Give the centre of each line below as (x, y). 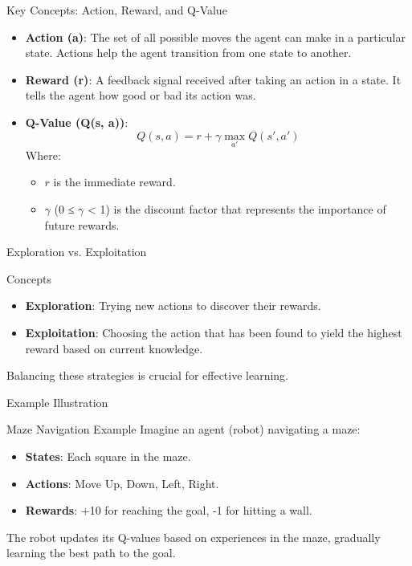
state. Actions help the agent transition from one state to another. (188, 53)
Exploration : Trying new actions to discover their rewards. (173, 305)
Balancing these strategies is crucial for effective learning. (148, 375)
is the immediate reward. (114, 182)
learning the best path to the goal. (91, 553)
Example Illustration (57, 402)
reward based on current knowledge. (114, 348)
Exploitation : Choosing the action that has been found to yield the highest (214, 332)
